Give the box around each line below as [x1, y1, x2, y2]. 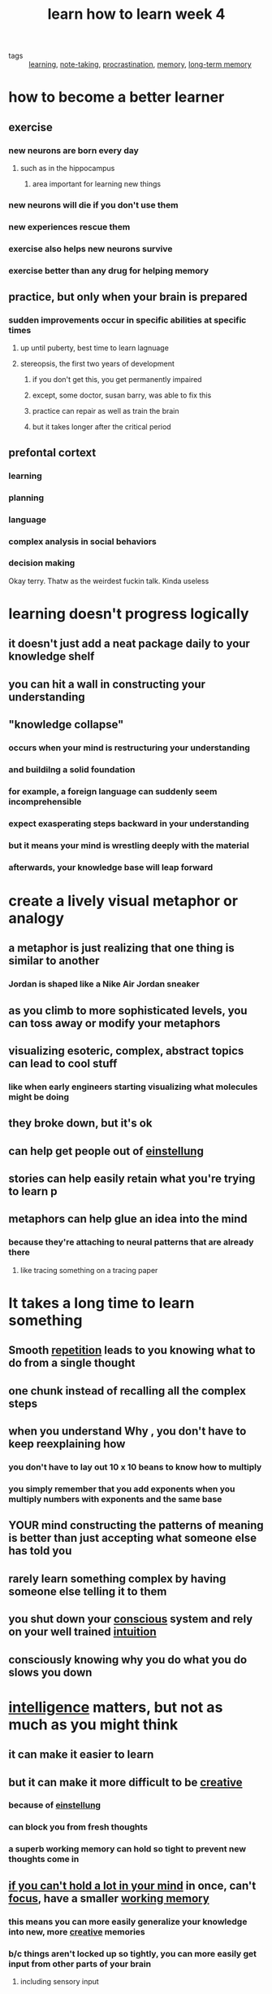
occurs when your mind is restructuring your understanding [8, 742, 250, 753]
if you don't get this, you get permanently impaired [32, 375, 202, 384]
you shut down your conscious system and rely [8, 1612, 253, 1626]
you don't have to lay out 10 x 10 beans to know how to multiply [8, 1461, 262, 1473]
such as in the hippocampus [19, 164, 115, 173]
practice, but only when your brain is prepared [8, 290, 248, 304]
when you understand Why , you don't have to [8, 1425, 247, 1438]
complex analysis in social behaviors [8, 535, 157, 547]
